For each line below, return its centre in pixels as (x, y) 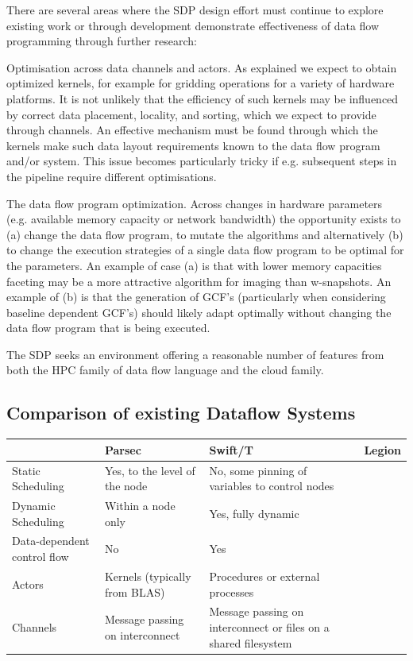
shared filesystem (251, 642)
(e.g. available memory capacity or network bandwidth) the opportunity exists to (204, 219)
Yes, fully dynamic (254, 513)
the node (126, 486)
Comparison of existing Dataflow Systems (181, 413)
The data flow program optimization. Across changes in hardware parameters (195, 203)
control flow (41, 557)
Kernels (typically (148, 576)
